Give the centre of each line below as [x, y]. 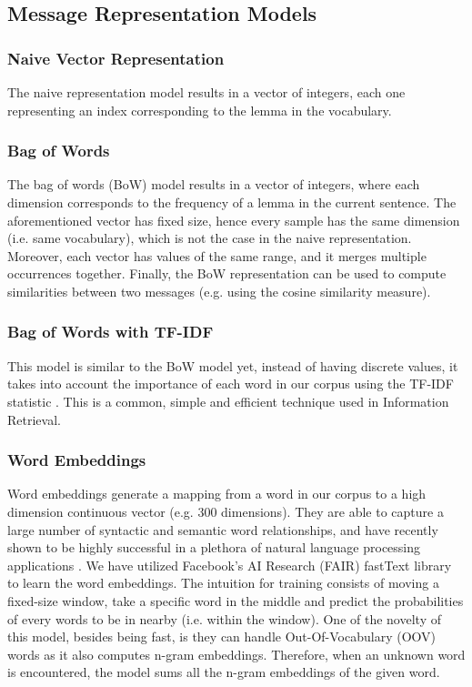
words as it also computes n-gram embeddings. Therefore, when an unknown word [236, 654]
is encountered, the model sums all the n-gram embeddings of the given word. [224, 672]
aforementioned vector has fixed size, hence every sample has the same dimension [234, 220]
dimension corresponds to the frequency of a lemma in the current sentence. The [232, 202]
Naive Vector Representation [116, 58]
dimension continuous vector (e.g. [100, 511]
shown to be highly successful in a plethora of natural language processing [214, 547]
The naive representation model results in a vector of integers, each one [206, 92]
